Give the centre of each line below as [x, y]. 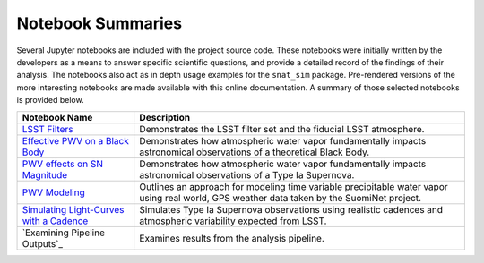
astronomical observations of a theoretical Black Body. [255, 152]
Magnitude [45, 174]
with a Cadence [55, 221]
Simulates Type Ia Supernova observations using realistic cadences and [291, 209]
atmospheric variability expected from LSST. [233, 221]
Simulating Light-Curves [73, 209]
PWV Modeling [53, 192]
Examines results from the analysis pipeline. [232, 238]
